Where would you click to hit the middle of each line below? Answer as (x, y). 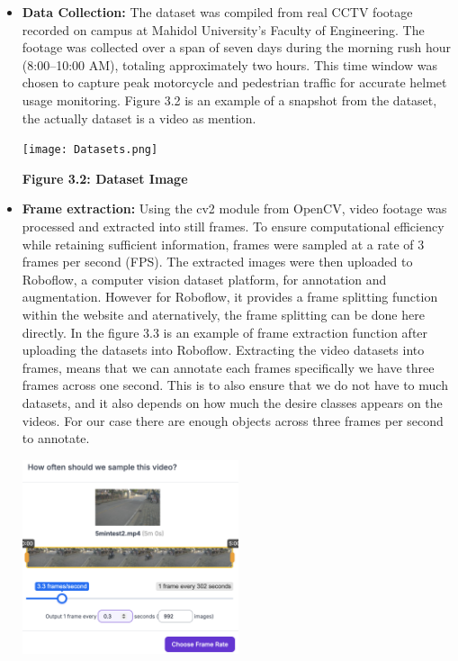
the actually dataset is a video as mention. (139, 118)
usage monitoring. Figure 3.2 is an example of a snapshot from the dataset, (229, 100)
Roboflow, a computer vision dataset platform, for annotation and (204, 279)
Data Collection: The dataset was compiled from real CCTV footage (217, 12)
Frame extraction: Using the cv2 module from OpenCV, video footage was (234, 208)
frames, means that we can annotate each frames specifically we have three (228, 367)
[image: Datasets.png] (90, 150)
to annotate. (56, 438)
